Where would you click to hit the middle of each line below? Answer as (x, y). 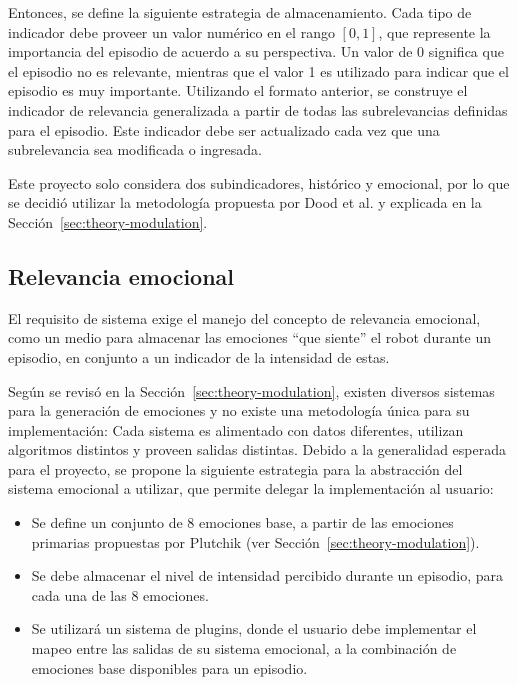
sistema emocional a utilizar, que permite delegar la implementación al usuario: (251, 488)
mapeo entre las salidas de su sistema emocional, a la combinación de (244, 648)
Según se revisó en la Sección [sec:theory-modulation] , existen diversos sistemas (251, 390)
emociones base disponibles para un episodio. (169, 667)
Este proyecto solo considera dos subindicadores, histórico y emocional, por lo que (259, 182)
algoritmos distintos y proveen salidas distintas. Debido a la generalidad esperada (257, 449)
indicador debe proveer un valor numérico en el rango (171, 31)
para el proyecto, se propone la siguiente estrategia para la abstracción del (235, 468)
